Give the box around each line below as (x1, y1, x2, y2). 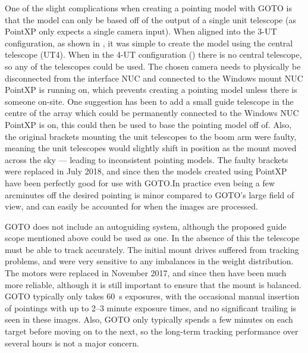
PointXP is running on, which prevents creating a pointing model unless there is (5, 83, 297, 96)
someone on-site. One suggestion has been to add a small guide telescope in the (5, 95, 294, 107)
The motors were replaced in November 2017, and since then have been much (5, 267, 287, 279)
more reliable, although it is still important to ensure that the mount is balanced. (5, 278, 301, 290)
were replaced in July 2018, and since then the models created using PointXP (5, 165, 287, 177)
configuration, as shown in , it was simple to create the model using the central (5, 36, 293, 49)
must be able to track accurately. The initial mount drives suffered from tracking (5, 243, 299, 255)
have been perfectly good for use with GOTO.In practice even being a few (5, 176, 275, 189)
